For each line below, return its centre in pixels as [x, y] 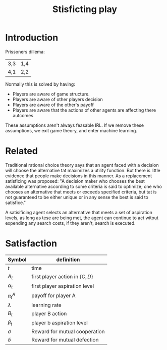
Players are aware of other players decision [58, 99]
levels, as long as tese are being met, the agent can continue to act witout [82, 218]
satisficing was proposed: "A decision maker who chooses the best [75, 181]
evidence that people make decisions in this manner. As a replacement [79, 176]
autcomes [23, 115]
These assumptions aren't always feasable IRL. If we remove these [75, 125]
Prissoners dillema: [25, 52]
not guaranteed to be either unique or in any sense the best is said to [77, 197]
